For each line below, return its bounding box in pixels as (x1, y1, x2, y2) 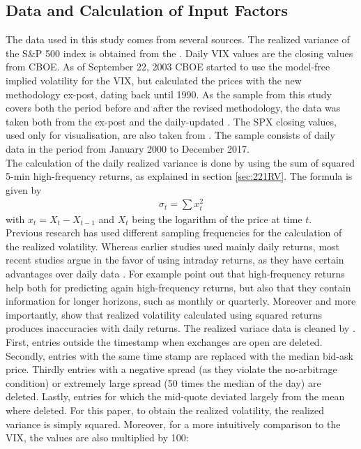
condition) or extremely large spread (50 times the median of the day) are (6, 375, 321, 390)
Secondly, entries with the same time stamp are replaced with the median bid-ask (6, 348, 353, 363)
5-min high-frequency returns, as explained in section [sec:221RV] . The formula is (6, 169, 353, 183)
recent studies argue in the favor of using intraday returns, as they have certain (6, 252, 344, 267)
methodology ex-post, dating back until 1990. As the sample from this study (6, 86, 332, 101)
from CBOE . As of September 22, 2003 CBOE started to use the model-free (6, 59, 330, 74)
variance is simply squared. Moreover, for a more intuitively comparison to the (6, 416, 341, 431)
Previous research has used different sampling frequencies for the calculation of (6, 225, 342, 240)
